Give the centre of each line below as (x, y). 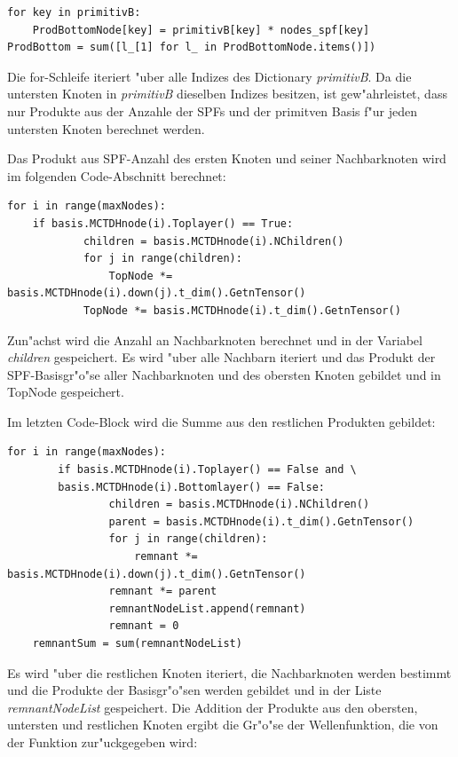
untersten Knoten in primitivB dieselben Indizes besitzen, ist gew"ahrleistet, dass (227, 94)
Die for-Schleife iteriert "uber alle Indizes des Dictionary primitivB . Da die (209, 76)
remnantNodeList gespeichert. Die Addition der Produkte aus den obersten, (213, 707)
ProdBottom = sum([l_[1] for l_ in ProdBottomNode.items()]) (192, 47)
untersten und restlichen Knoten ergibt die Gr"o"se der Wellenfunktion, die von (223, 725)
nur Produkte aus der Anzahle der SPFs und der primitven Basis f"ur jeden (213, 110)
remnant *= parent (163, 591)
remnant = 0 (144, 626)
